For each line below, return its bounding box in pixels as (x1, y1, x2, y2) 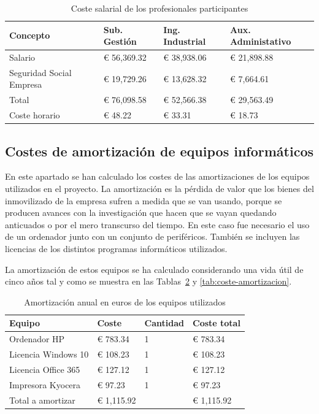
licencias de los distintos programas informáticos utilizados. (5, 242, 228, 255)
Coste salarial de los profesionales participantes (71, 2, 248, 14)
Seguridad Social (9, 66, 72, 79)
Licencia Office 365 (9, 362, 80, 375)
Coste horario (9, 109, 60, 121)
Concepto (9, 29, 50, 42)
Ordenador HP (9, 332, 65, 345)
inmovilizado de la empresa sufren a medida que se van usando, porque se (5, 194, 282, 207)
